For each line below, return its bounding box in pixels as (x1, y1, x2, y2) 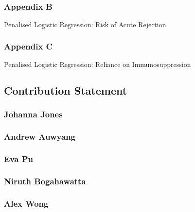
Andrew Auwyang (4, 130, 75, 143)
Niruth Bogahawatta (4, 175, 86, 187)
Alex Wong (4, 197, 49, 209)
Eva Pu (4, 153, 33, 165)
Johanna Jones (4, 108, 63, 120)
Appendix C (4, 40, 53, 52)
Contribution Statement (4, 83, 127, 98)
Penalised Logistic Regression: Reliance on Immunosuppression (4, 59, 191, 69)
